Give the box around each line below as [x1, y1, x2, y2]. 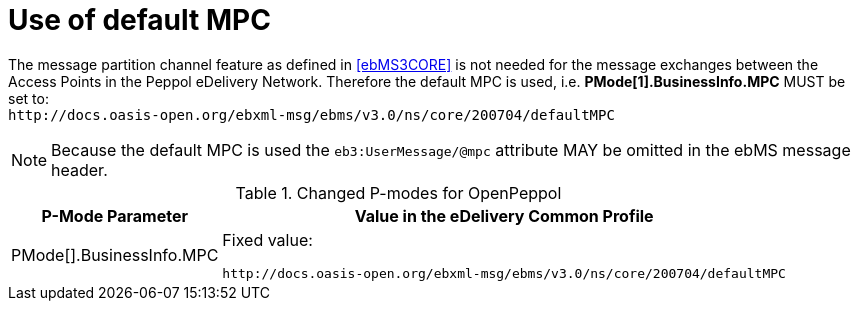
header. [51, 159, 108, 180]
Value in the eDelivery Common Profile [354, 205, 654, 226]
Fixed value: [222, 229, 313, 250]
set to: [8, 89, 49, 107]
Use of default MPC [8, 3, 271, 37]
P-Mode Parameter [41, 205, 188, 226]
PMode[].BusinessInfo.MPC [11, 245, 219, 266]
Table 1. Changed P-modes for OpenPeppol [235, 182, 562, 203]
